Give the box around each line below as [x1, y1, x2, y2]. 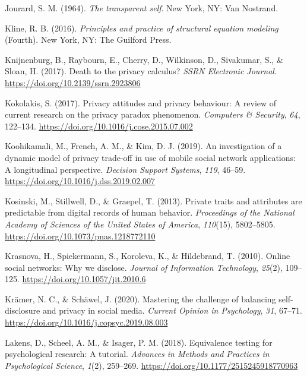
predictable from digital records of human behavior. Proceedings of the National [5, 206, 295, 219]
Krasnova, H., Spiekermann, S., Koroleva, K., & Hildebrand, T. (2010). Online [5, 249, 290, 262]
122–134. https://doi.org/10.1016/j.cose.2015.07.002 [5, 119, 193, 132]
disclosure [5, 304, 40, 317]
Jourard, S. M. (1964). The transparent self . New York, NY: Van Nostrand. [5, 2, 278, 14]
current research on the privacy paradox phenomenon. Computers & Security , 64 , [5, 108, 300, 121]
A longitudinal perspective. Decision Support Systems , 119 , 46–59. [5, 163, 246, 175]
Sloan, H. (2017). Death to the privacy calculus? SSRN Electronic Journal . [5, 65, 277, 77]
